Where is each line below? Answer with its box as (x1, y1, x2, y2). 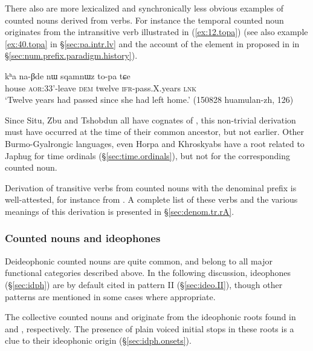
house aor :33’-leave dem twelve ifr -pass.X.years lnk (5, 81, 197, 94)
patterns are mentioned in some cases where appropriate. (5, 290, 216, 303)
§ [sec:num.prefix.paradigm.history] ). (5, 49, 138, 62)
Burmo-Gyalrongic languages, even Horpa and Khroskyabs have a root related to (5, 137, 305, 149)
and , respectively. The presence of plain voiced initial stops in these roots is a (5, 322, 294, 335)
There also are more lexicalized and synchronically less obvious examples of (5, 2, 284, 14)
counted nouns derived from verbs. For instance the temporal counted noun (5, 13, 284, 26)
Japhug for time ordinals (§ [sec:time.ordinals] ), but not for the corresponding (5, 149, 290, 162)
